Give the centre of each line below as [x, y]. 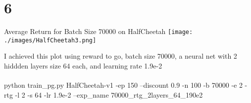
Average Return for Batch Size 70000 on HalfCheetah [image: [99, 31]
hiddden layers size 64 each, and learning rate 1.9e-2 [83, 66]
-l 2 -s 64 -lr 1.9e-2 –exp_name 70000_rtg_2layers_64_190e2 [109, 94]
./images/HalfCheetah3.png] [50, 40]
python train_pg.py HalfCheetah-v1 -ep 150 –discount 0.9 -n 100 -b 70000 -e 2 [123, 85]
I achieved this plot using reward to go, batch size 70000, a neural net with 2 [121, 56]
